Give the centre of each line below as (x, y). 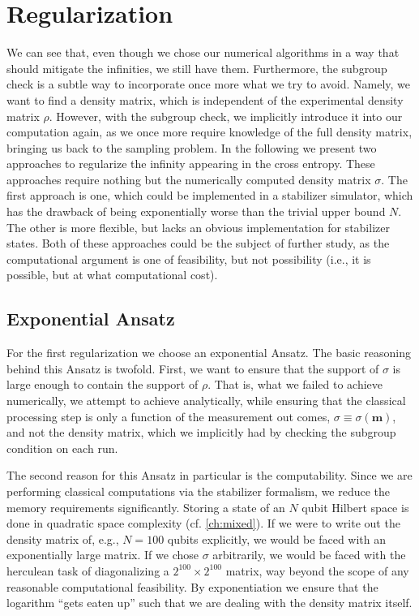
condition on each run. (62, 448)
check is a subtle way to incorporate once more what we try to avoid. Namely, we (209, 84)
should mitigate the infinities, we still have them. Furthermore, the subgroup (197, 68)
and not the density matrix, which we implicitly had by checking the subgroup (201, 432)
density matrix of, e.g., (63, 538)
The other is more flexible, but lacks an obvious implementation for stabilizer (198, 227)
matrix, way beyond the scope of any (317, 570)
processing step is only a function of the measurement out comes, (169, 416)
